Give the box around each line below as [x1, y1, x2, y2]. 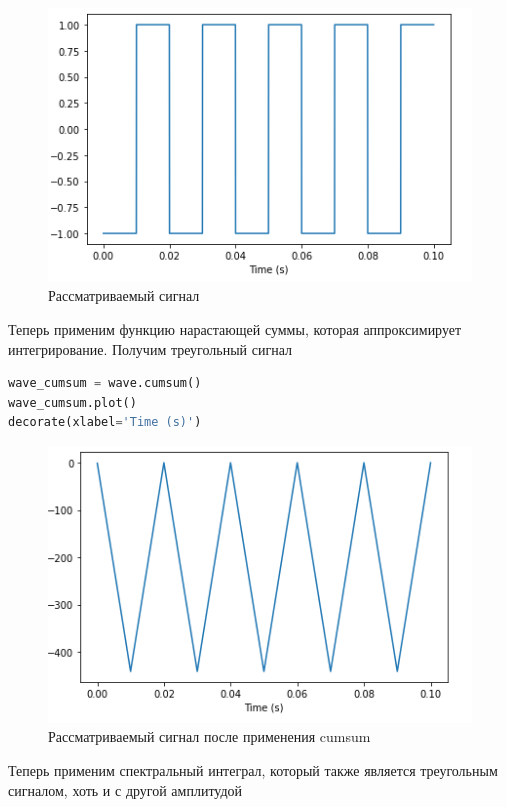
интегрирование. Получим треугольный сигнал [8, 338, 292, 359]
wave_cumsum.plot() [8, 395, 137, 410]
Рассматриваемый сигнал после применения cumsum [48, 726, 371, 747]
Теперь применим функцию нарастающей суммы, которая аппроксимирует [8, 319, 462, 340]
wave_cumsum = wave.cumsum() [8, 376, 202, 391]
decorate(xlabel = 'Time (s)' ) [8, 415, 202, 430]
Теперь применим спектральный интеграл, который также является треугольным [8, 760, 498, 781]
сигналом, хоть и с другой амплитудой [8, 779, 243, 800]
